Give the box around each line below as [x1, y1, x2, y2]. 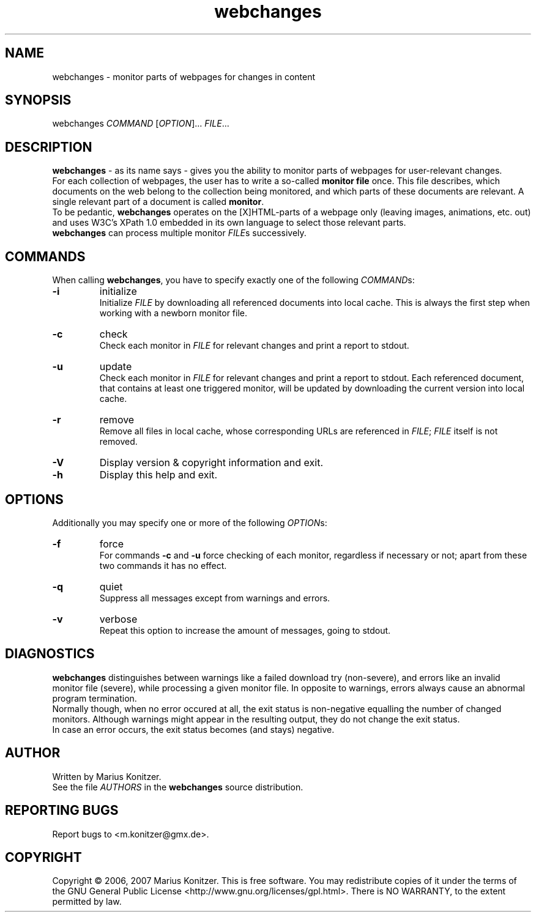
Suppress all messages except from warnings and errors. [99, 592, 330, 603]
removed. [99, 436, 138, 447]
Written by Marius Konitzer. [52, 771, 162, 782]
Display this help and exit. [99, 469, 218, 481]
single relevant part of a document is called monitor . [52, 196, 264, 207]
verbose [99, 612, 138, 625]
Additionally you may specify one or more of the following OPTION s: [52, 517, 327, 528]
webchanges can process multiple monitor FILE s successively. [52, 228, 307, 239]
